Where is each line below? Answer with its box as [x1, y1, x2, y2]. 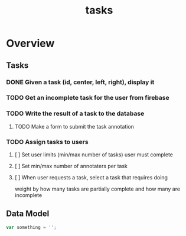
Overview [6, 37, 55, 50]
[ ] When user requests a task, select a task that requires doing [14, 174, 168, 181]
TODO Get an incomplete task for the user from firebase [6, 94, 169, 102]
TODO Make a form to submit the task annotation [14, 123, 135, 130]
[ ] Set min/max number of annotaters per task [14, 163, 128, 170]
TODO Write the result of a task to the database [6, 110, 145, 118]
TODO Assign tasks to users [6, 137, 89, 146]
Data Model [6, 209, 50, 219]
